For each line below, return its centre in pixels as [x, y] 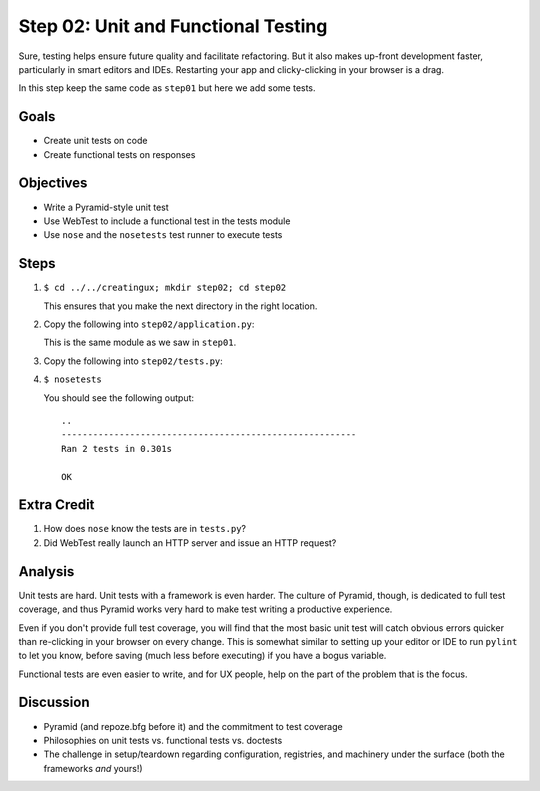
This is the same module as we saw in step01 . [140, 342]
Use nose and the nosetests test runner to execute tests [163, 235]
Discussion [54, 702]
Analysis [46, 571]
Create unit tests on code [95, 141]
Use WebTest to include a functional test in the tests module [167, 221]
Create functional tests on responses [119, 154]
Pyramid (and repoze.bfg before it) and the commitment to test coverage [193, 726]
